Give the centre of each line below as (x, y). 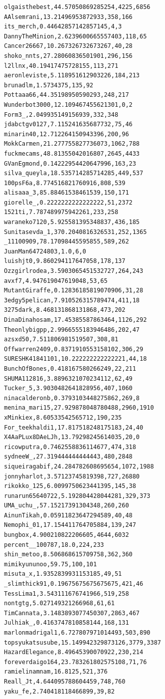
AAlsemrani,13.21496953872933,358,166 (68, 17)
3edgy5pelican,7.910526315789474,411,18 (72, 300)
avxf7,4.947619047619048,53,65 (56, 281)
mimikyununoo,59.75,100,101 (51, 564)
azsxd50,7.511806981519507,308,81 (61, 340)
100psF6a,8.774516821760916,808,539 (65, 183)
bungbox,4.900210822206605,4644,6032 (67, 535)
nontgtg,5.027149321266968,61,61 (59, 603)
